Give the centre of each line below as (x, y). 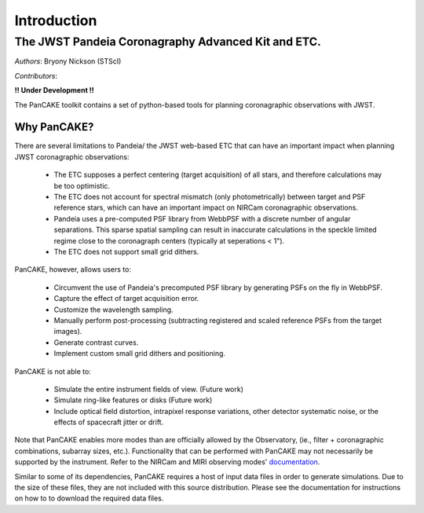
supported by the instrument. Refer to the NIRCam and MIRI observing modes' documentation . (167, 462)
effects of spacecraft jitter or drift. (109, 422)
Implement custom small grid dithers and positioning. (140, 354)
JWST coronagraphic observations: (72, 156)
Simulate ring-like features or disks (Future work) (133, 400)
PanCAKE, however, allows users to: (73, 269)
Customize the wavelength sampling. (113, 310)
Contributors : (36, 75)
